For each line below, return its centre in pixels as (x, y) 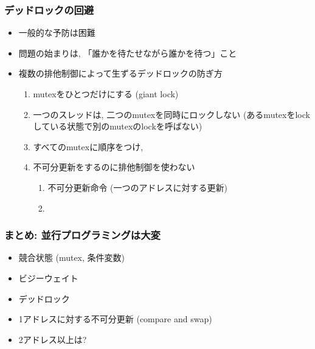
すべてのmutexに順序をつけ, (88, 146)
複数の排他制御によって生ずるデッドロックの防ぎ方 (120, 73)
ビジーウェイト (48, 278)
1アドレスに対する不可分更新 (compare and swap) (115, 319)
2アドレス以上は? (53, 339)
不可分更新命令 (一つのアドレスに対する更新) (137, 187)
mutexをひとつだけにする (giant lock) (106, 94)
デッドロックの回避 (49, 9)
